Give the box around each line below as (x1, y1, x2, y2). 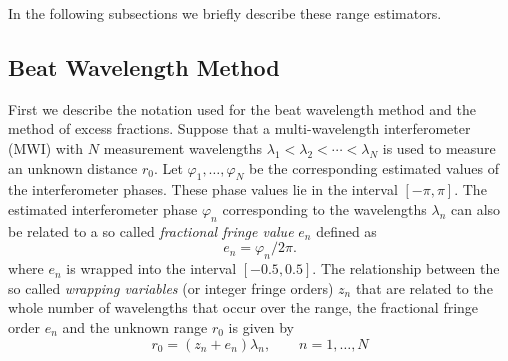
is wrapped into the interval (66, 258, 237, 279)
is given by (228, 316, 294, 337)
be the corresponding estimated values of (249, 157, 500, 178)
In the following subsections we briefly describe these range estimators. (8, 3, 442, 23)
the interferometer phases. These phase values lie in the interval (8, 179, 398, 200)
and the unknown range (62, 316, 208, 337)
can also (450, 198, 501, 219)
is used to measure (382, 137, 496, 158)
